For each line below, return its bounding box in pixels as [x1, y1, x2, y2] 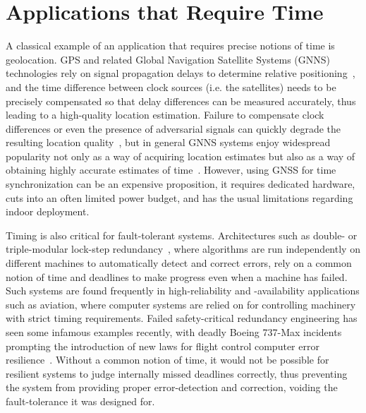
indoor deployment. [6, 204, 90, 219]
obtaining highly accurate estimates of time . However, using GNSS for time [6, 162, 336, 177]
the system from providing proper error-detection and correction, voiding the [6, 380, 338, 395]
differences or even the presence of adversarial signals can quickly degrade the [6, 121, 341, 136]
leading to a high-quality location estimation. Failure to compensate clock [6, 107, 324, 122]
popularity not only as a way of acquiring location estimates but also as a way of [6, 148, 355, 163]
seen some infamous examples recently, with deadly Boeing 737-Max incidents [6, 325, 342, 339]
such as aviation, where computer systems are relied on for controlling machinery [6, 297, 356, 311]
